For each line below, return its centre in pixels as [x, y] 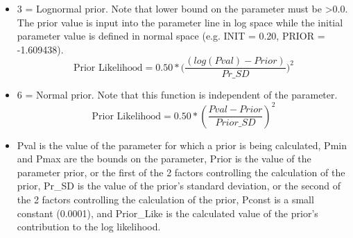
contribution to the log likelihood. [89, 227]
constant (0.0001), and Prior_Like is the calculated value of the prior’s [167, 213]
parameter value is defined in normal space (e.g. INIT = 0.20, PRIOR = [171, 36]
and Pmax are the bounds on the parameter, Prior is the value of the [164, 159]
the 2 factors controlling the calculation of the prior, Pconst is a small [165, 199]
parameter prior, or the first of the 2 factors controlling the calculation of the [181, 172]
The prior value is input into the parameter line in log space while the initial [180, 22]
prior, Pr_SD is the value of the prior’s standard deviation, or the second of [179, 186]
